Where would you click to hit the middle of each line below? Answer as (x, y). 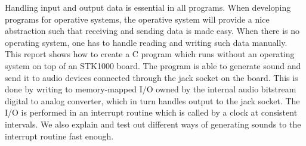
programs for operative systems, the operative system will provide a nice (137, 19)
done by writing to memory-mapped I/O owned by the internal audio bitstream (151, 89)
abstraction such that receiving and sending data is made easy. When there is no (152, 31)
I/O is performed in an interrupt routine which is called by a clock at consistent (151, 112)
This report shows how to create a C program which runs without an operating (150, 54)
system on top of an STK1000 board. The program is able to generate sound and (153, 65)
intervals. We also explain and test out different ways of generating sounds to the (153, 124)
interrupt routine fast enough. (59, 136)
